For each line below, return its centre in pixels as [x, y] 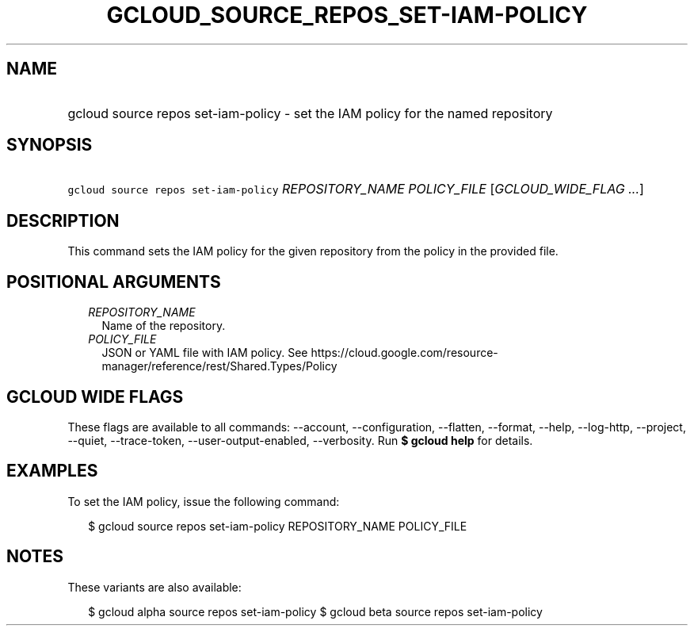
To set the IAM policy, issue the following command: [204, 501]
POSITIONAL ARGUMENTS [114, 282]
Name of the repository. [164, 326]
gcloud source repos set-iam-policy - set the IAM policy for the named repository [310, 113]
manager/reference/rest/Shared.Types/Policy [219, 366]
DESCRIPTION [63, 220]
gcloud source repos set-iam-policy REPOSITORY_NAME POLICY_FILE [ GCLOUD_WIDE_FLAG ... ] [356, 189]
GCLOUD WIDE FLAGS [95, 396]
